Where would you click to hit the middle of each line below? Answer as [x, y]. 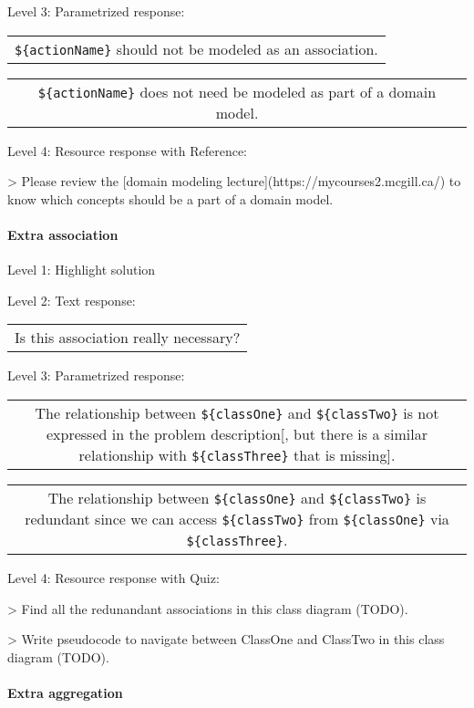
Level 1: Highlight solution [82, 270]
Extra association [63, 234]
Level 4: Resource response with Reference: [127, 150]
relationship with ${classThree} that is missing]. [237, 454]
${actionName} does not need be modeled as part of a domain [237, 91]
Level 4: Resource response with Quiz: [113, 577]
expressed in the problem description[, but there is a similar [237, 433]
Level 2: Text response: [72, 300]
